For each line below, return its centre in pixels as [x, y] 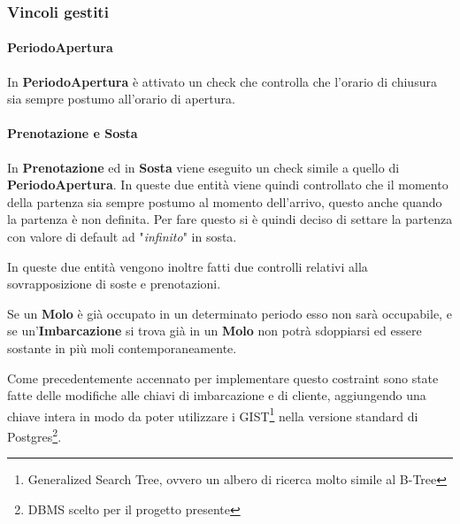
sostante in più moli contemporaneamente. [122, 347]
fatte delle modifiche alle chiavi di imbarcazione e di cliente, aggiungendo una [217, 395]
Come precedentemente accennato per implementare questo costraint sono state [223, 378]
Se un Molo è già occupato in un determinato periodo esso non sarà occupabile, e [230, 313]
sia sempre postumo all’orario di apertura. [121, 99]
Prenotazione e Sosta [73, 133]
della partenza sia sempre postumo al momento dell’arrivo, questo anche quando [225, 201]
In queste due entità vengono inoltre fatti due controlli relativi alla [188, 266]
